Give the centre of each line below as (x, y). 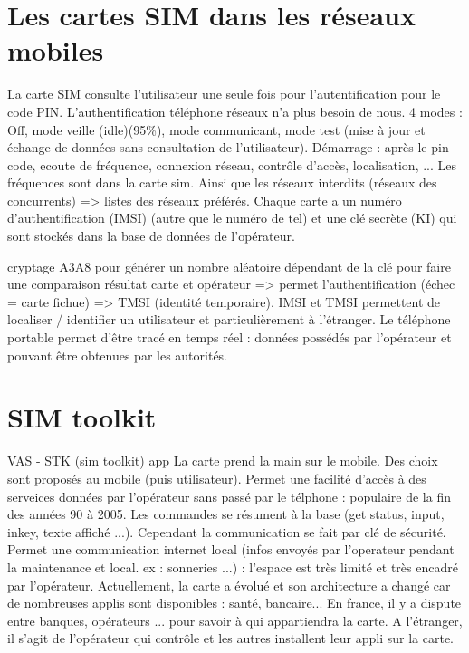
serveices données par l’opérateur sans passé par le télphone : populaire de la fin (229, 496)
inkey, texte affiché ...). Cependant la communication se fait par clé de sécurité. (227, 531)
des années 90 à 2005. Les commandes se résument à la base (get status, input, (226, 514)
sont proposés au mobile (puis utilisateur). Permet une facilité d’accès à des (217, 478)
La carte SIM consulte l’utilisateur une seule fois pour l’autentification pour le (224, 94)
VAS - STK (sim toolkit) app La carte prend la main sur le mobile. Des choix (223, 461)
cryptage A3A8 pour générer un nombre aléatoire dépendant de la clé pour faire (229, 266)
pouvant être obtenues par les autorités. (118, 355)
